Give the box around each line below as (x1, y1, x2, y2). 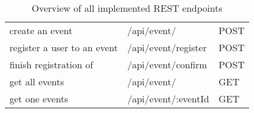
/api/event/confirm (127, 58, 207, 71)
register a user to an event (9, 41, 118, 54)
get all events (9, 75, 65, 88)
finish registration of (9, 58, 94, 71)
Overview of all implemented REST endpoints (31, 1, 223, 15)
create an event (9, 24, 73, 37)
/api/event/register (127, 41, 207, 54)
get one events (9, 92, 69, 105)
